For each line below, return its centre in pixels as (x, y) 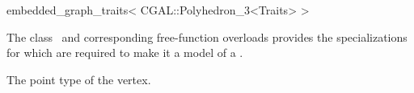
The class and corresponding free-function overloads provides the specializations (207, 36)
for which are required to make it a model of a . (125, 53)
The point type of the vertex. (79, 79)
